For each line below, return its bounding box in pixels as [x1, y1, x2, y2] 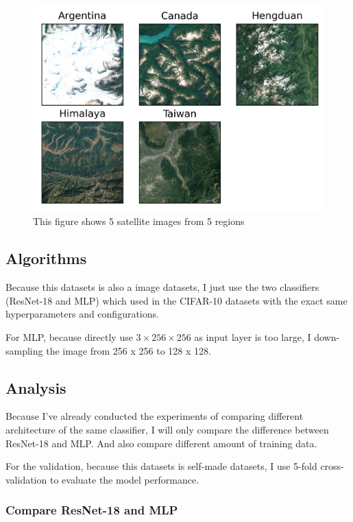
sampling [5, 343, 43, 357]
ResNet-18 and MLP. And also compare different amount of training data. [5, 436, 317, 450]
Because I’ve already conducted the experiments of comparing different [5, 409, 304, 423]
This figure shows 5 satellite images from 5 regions [33, 214, 245, 228]
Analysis [5, 377, 66, 398]
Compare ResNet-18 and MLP [5, 501, 178, 519]
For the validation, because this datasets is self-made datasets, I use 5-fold [5, 459, 317, 473]
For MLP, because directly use [5, 330, 133, 344]
